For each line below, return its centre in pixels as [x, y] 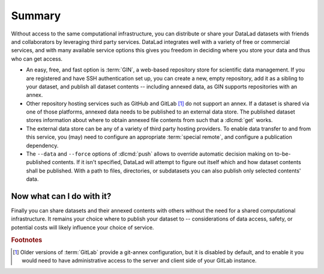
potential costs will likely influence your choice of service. [82, 227]
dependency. [42, 145]
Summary [36, 16]
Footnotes [27, 240]
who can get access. [37, 59]
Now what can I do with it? [61, 196]
